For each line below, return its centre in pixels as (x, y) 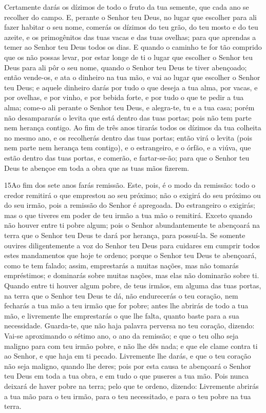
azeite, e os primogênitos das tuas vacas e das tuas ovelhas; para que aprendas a (130, 37)
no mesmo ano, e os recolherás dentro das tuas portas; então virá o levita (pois (128, 137)
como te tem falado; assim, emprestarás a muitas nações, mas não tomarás (121, 265)
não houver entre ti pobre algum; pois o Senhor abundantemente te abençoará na (132, 225)
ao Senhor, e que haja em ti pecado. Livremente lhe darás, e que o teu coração (128, 356)
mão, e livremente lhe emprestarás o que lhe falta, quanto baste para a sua (122, 315)
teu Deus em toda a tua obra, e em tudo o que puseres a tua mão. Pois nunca (127, 376)
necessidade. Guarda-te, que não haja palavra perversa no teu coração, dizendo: (129, 326)
